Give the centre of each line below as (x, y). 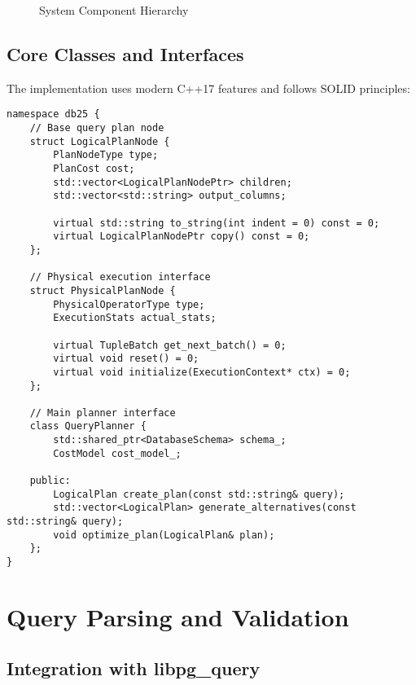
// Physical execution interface (120, 277)
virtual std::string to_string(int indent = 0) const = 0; (217, 223)
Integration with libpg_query (134, 668)
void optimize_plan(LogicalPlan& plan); (164, 535)
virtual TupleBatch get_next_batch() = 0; (170, 345)
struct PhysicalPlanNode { (103, 290)
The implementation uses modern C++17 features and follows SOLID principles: (208, 88)
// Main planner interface (103, 413)
